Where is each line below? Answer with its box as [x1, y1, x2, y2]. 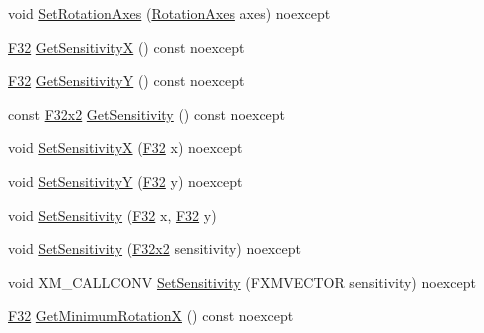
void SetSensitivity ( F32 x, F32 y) [8, 204, 217, 225]
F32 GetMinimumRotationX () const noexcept [8, 305, 294, 326]
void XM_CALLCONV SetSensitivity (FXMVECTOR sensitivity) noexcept [8, 271, 476, 292]
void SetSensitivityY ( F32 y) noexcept [8, 170, 243, 191]
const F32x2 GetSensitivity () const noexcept [8, 103, 286, 124]
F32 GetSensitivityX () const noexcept [8, 36, 245, 57]
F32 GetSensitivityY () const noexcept [8, 70, 245, 91]
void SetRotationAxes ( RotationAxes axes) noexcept [8, 3, 331, 23]
